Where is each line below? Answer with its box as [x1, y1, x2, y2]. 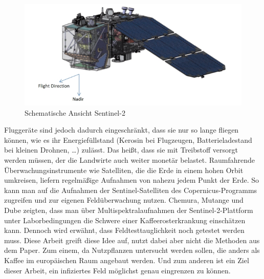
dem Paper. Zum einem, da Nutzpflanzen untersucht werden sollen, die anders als [4, 245, 260, 255]
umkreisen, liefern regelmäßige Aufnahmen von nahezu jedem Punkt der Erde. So [4, 175, 259, 185]
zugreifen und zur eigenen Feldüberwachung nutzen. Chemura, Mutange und [4, 195, 244, 205]
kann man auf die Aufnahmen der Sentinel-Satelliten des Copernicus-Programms [4, 184, 257, 195]
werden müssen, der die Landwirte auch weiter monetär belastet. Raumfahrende [4, 155, 255, 165]
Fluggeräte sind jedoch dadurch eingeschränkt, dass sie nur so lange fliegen [4, 124, 239, 135]
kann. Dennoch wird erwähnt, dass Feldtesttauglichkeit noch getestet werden [4, 225, 245, 235]
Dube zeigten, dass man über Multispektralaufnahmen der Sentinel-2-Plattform [4, 204, 253, 215]
